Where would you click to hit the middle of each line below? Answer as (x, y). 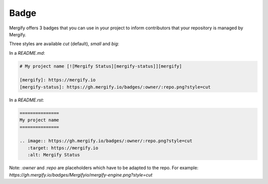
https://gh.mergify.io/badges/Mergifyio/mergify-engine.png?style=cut (81, 175)
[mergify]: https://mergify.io (58, 80)
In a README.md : (27, 53)
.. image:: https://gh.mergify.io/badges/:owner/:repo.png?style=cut (106, 141)
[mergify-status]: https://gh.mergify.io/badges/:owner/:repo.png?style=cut (115, 87)
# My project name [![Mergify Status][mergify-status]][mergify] (101, 66)
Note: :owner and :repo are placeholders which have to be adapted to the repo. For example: (104, 168)
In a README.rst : (27, 100)
